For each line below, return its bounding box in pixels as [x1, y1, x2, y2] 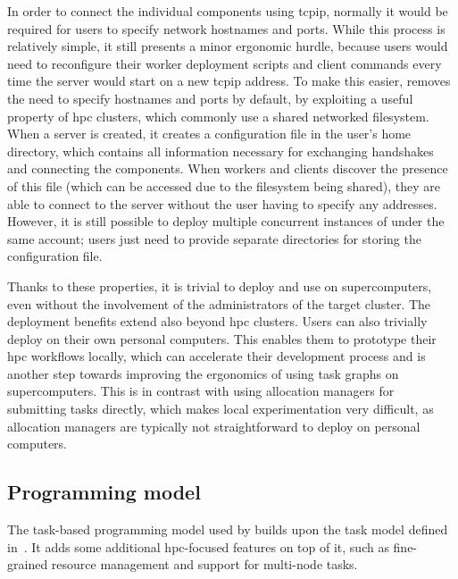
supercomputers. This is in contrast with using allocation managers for [7, 382, 395, 400]
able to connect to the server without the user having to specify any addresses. [7, 194, 437, 213]
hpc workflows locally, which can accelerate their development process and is [7, 347, 426, 365]
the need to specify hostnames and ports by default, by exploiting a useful [7, 88, 413, 107]
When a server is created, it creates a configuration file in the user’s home [7, 124, 412, 143]
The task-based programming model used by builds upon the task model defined [7, 520, 448, 539]
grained [7, 555, 48, 574]
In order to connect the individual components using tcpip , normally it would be [7, 2, 448, 20]
